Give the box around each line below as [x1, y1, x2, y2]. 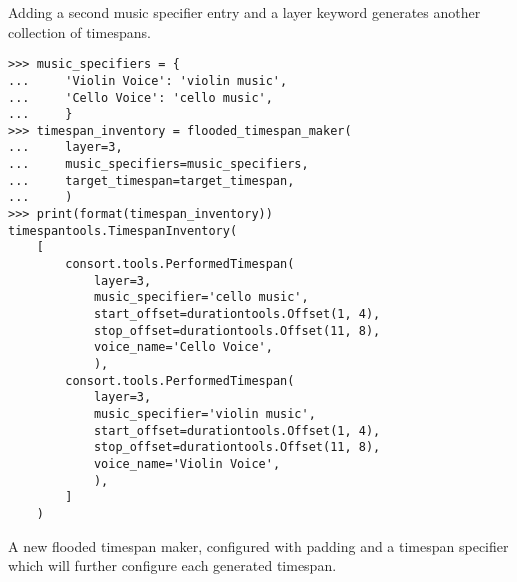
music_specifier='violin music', [93, 406, 316, 421]
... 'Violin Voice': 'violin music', [8, 73, 288, 88]
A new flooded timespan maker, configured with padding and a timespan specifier [8, 535, 509, 556]
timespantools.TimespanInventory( [8, 223, 238, 238]
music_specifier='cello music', [93, 290, 309, 305]
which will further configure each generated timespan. [8, 555, 337, 576]
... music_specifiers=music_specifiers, [8, 157, 309, 172]
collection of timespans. [8, 21, 151, 42]
